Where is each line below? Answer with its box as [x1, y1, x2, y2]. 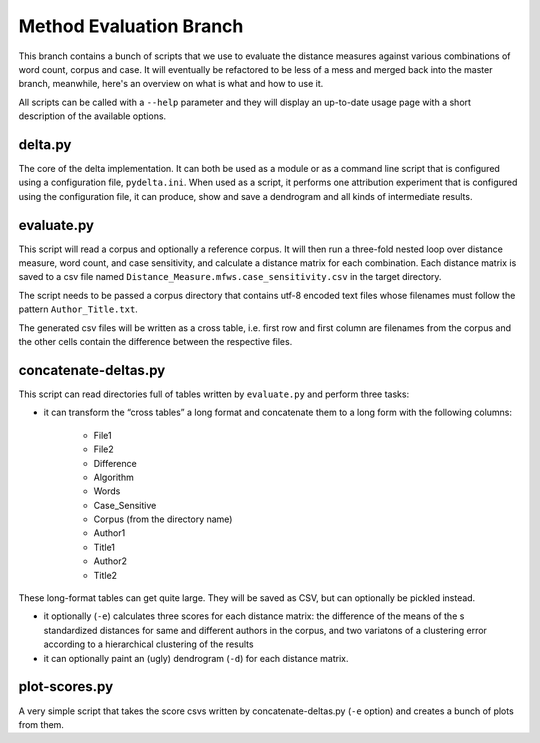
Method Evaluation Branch [18, 15, 244, 37]
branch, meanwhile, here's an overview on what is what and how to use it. [18, 78, 324, 90]
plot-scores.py [18, 678, 114, 695]
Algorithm [93, 471, 134, 483]
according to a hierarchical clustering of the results [43, 638, 254, 650]
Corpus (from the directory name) [93, 513, 233, 525]
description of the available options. [18, 110, 167, 122]
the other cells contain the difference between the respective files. [18, 336, 293, 348]
